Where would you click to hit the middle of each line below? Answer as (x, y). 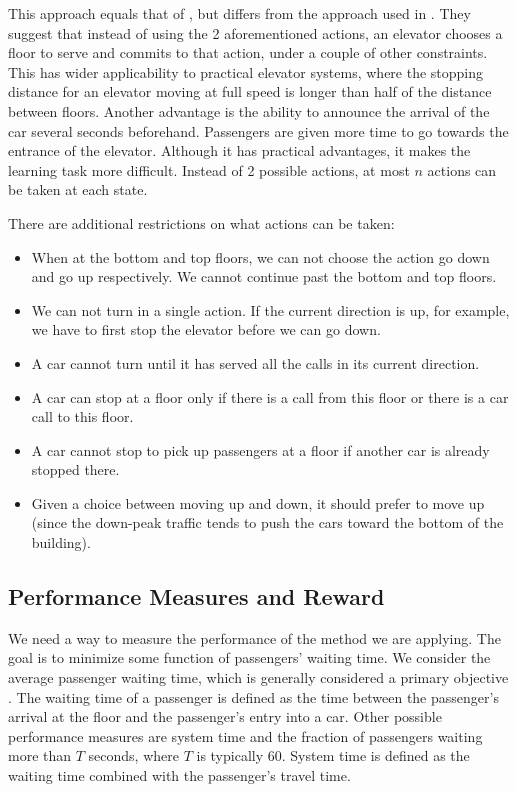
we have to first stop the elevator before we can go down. (206, 329)
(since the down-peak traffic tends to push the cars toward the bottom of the (267, 522)
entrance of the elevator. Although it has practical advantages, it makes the (239, 150)
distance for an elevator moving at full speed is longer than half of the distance (250, 91)
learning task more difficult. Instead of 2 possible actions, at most (209, 169)
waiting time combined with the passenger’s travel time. (179, 775)
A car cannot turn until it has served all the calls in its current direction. (255, 362)
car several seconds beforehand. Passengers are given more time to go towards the (258, 130)
